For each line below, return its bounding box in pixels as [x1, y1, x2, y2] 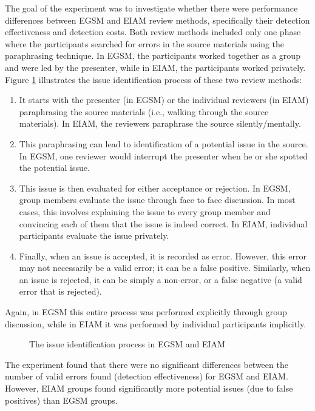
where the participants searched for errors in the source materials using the [5, 37, 285, 50]
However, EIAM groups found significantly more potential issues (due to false [5, 382, 293, 395]
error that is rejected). [19, 285, 102, 298]
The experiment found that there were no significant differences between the [5, 358, 288, 370]
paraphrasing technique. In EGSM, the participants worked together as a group [5, 49, 300, 62]
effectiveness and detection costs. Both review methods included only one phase [5, 25, 301, 38]
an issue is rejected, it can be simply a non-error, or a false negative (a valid [19, 273, 302, 286]
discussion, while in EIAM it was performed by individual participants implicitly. [5, 317, 307, 330]
